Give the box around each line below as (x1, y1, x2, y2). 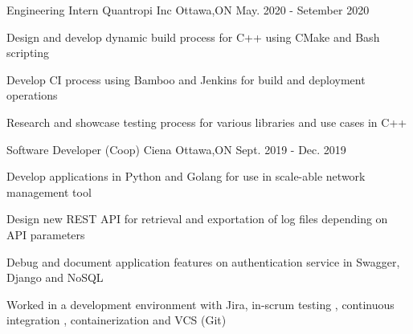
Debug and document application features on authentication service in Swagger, (6, 253, 400, 270)
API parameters (6, 226, 85, 242)
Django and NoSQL (6, 269, 104, 286)
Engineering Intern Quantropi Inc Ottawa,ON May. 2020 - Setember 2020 (6, 2, 370, 18)
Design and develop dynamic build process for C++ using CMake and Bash (6, 28, 380, 45)
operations (6, 87, 58, 104)
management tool (6, 183, 92, 200)
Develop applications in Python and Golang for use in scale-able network (6, 168, 366, 185)
